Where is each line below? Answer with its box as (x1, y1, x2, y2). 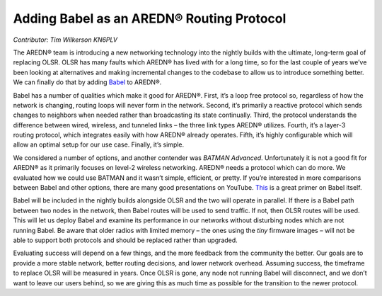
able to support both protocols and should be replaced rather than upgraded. (13, 236, 238, 244)
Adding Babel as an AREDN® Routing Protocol (13, 11, 286, 26)
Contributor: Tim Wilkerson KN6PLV (13, 35, 118, 44)
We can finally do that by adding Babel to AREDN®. (13, 78, 162, 86)
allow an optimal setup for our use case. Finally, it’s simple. (13, 140, 185, 149)
